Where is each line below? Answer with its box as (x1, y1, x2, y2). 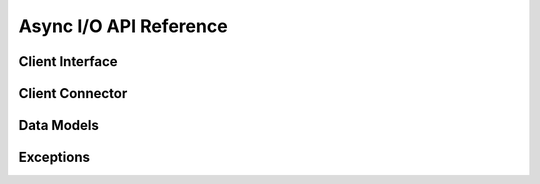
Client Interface (18, 53, 119, 70)
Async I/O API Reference (18, 15, 229, 37)
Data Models (18, 117, 99, 134)
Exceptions (18, 149, 90, 166)
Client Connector (18, 85, 128, 102)
